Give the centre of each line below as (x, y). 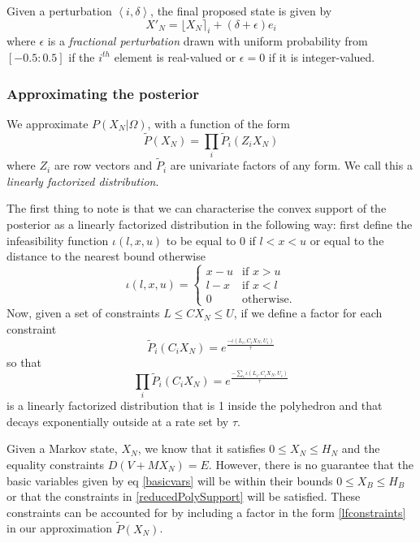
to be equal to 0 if (211, 240)
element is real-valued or (175, 56)
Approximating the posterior (103, 93)
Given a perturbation (59, 11)
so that (24, 362)
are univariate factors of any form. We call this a (291, 165)
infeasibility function (58, 240)
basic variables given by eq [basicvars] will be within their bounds (170, 480)
